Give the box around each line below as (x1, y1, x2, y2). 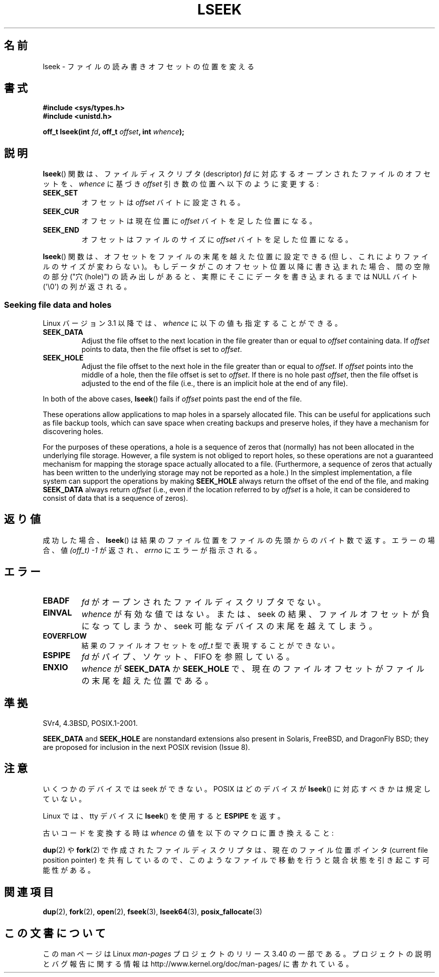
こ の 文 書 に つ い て (4, 926, 106, 939)
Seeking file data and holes (4, 299, 112, 310)
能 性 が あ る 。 (43, 866, 95, 875)
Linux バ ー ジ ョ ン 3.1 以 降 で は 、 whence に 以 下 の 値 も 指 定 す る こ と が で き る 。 (43, 319, 342, 328)
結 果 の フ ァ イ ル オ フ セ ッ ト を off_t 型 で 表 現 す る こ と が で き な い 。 (81, 641, 339, 650)
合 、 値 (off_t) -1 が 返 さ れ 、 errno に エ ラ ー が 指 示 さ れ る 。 (43, 545, 262, 554)
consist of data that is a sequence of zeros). (43, 494, 188, 503)
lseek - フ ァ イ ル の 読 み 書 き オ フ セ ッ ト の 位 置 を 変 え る (43, 62, 255, 71)
